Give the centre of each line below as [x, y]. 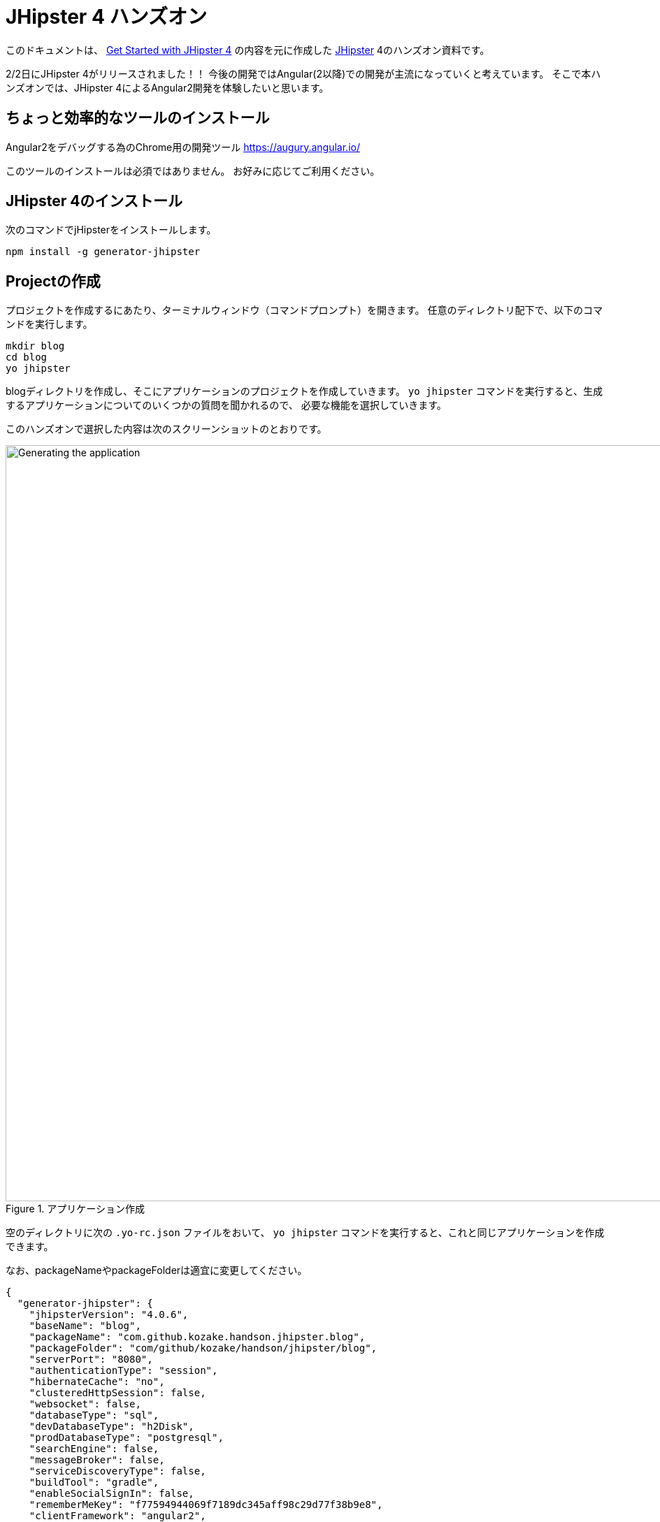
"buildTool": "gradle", [94, 1483]
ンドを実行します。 [49, 324]
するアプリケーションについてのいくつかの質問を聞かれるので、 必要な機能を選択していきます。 [226, 405]
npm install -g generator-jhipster [103, 252]
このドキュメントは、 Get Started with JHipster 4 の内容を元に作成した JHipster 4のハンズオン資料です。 [248, 50]
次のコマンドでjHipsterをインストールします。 [111, 230]
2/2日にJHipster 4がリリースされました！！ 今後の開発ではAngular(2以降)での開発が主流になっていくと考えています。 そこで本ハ [303, 73]
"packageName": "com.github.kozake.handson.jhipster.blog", [197, 1337]
